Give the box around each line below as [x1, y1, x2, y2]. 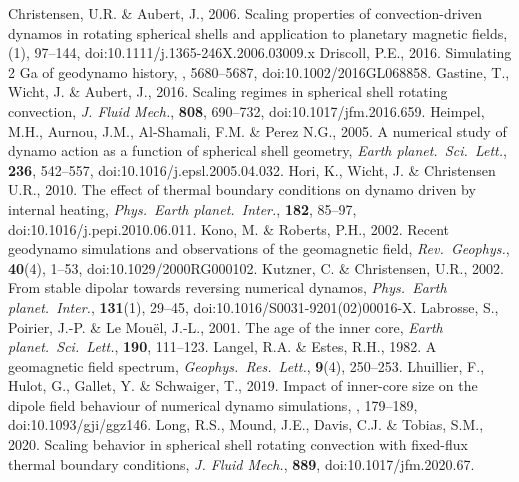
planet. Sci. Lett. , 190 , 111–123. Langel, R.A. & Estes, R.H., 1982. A [8, 336, 437, 357]
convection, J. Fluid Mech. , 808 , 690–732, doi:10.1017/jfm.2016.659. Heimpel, [8, 100, 485, 121]
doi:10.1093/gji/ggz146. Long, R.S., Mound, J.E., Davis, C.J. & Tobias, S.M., [8, 414, 484, 435]
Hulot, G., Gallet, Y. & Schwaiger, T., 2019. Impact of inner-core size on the [8, 375, 478, 396]
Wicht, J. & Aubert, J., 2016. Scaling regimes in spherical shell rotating [8, 81, 448, 102]
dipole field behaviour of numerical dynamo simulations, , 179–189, [8, 394, 418, 415]
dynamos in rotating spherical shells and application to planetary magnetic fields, [8, 22, 508, 43]
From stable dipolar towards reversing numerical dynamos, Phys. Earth [8, 277, 447, 298]
